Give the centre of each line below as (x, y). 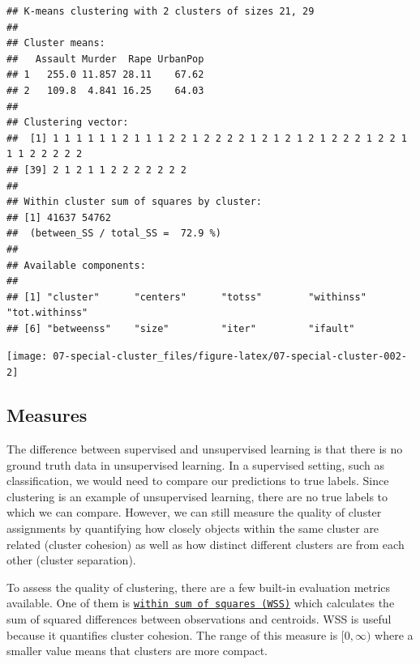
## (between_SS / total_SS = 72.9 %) (114, 234)
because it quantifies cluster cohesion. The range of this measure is (172, 634)
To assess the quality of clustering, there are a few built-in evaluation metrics (199, 587)
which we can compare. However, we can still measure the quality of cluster (194, 512)
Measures (47, 415)
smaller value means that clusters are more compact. (137, 651)
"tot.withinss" (47, 313)
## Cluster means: (56, 43)
